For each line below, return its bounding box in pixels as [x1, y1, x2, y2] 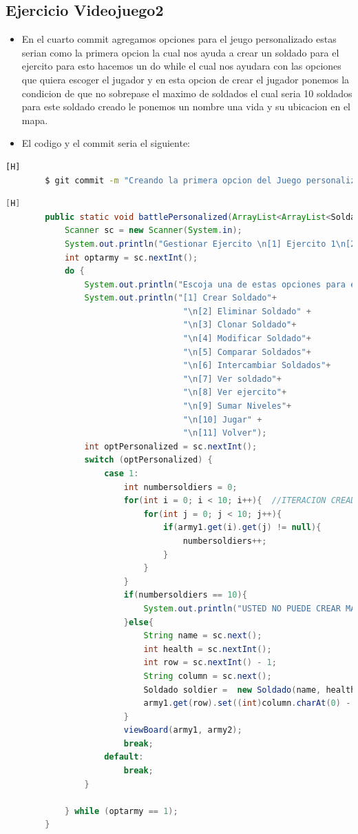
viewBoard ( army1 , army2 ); [123, 725, 242, 735]
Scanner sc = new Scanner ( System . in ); [64, 225, 242, 236]
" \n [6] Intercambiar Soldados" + [182, 360, 331, 371]
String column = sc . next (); [143, 671, 272, 681]
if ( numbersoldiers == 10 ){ [123, 590, 247, 600]
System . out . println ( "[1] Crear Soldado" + [84, 293, 277, 303]
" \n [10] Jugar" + [182, 414, 262, 425]
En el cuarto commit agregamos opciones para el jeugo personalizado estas [21, 32, 337, 46]
